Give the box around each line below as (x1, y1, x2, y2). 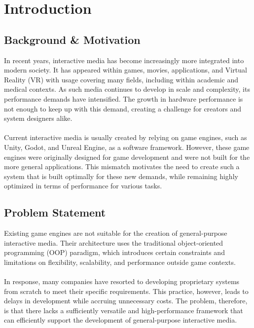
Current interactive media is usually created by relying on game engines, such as (4, 132, 247, 143)
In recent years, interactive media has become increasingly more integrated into (4, 55, 244, 65)
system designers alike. (4, 113, 73, 123)
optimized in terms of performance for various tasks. (4, 181, 162, 191)
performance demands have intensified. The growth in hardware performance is (4, 93, 243, 104)
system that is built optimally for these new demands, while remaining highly (4, 171, 238, 181)
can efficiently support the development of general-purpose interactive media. (4, 315, 237, 325)
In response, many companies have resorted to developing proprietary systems (4, 276, 240, 287)
